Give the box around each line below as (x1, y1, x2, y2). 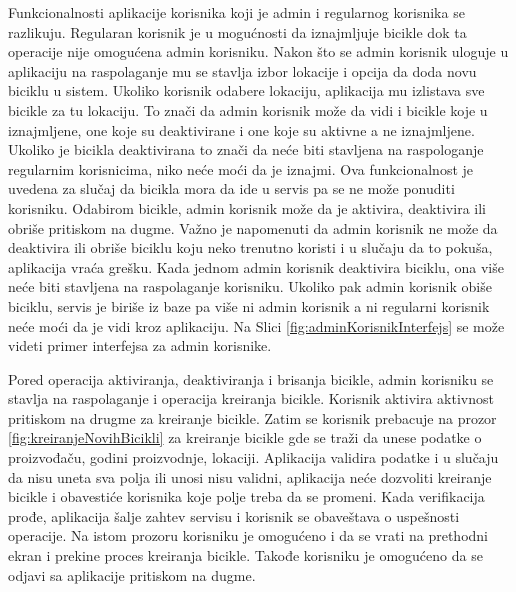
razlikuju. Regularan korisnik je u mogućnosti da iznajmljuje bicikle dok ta (8, 21, 467, 42)
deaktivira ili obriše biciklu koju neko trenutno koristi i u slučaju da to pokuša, (8, 237, 493, 258)
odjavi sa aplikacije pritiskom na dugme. (8, 564, 256, 585)
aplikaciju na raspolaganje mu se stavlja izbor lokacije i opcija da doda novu (8, 60, 477, 81)
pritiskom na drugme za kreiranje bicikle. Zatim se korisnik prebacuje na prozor (8, 407, 497, 428)
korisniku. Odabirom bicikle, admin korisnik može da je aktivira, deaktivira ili (8, 197, 486, 218)
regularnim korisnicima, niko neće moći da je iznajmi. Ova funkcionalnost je (8, 158, 474, 179)
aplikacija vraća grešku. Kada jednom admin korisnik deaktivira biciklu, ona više (8, 256, 504, 277)
